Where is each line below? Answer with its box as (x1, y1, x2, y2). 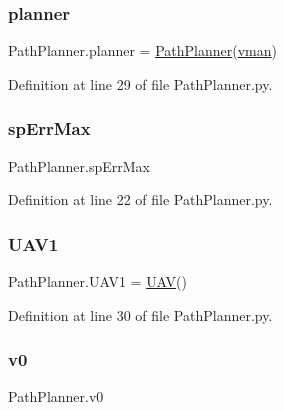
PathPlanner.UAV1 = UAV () (8, 271, 187, 292)
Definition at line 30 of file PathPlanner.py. (8, 304, 273, 325)
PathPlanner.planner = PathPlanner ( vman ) (8, 40, 277, 61)
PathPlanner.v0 (8, 386, 104, 407)
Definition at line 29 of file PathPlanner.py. (8, 73, 273, 94)
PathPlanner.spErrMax (8, 155, 151, 176)
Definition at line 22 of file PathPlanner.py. (8, 189, 273, 210)
